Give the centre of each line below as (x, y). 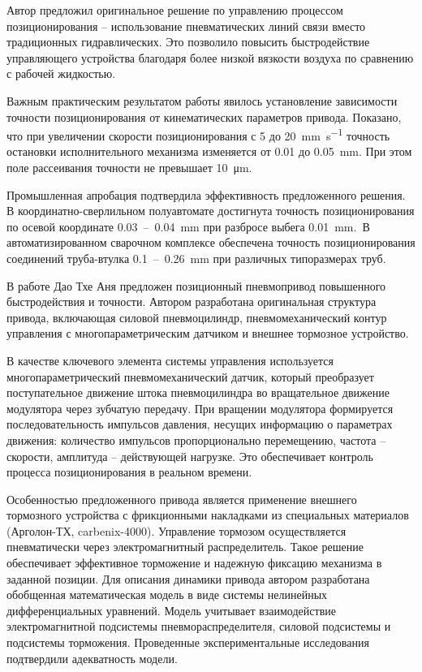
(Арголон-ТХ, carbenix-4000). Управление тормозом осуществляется (177, 530)
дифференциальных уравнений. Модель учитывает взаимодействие (171, 610)
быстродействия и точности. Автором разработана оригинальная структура (192, 302)
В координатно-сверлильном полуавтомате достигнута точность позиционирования (211, 211)
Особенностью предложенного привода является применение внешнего (182, 499)
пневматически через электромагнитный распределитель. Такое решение (185, 547)
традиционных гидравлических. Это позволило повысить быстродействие (188, 42)
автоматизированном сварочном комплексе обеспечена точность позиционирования (211, 242)
